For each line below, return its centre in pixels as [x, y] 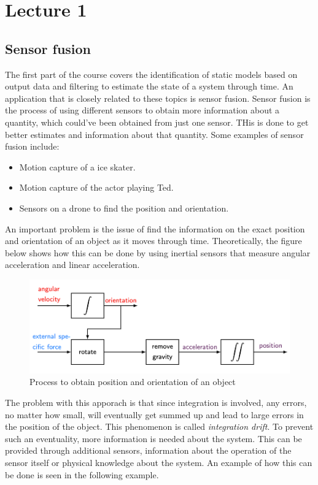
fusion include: [32, 146]
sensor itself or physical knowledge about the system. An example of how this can [159, 463]
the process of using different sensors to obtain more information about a [142, 110]
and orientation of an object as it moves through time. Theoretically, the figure [153, 241]
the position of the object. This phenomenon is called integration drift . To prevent [159, 426]
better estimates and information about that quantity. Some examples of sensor [154, 134]
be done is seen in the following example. [82, 474]
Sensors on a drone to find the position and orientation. [124, 208]
